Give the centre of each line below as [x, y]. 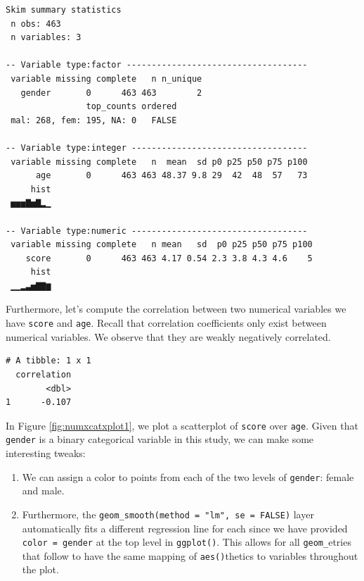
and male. [43, 491]
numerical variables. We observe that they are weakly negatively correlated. [168, 336]
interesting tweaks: [46, 453]
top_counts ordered [131, 107]
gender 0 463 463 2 [111, 93]
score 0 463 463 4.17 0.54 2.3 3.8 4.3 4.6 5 [169, 258]
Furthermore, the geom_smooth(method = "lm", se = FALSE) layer [168, 514]
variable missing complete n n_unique [106, 79]
